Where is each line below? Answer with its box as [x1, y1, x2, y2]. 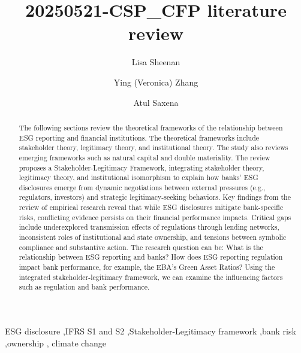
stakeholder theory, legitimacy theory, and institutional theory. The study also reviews [19, 142, 288, 153]
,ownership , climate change [5, 336, 106, 349]
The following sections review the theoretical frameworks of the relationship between [19, 122, 283, 132]
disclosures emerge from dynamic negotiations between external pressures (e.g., [19, 182, 266, 192]
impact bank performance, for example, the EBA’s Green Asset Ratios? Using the [19, 262, 275, 272]
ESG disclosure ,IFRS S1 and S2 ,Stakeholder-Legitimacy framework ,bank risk [5, 325, 296, 337]
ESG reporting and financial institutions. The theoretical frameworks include [19, 132, 260, 142]
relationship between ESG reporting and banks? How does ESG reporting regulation [19, 252, 283, 262]
